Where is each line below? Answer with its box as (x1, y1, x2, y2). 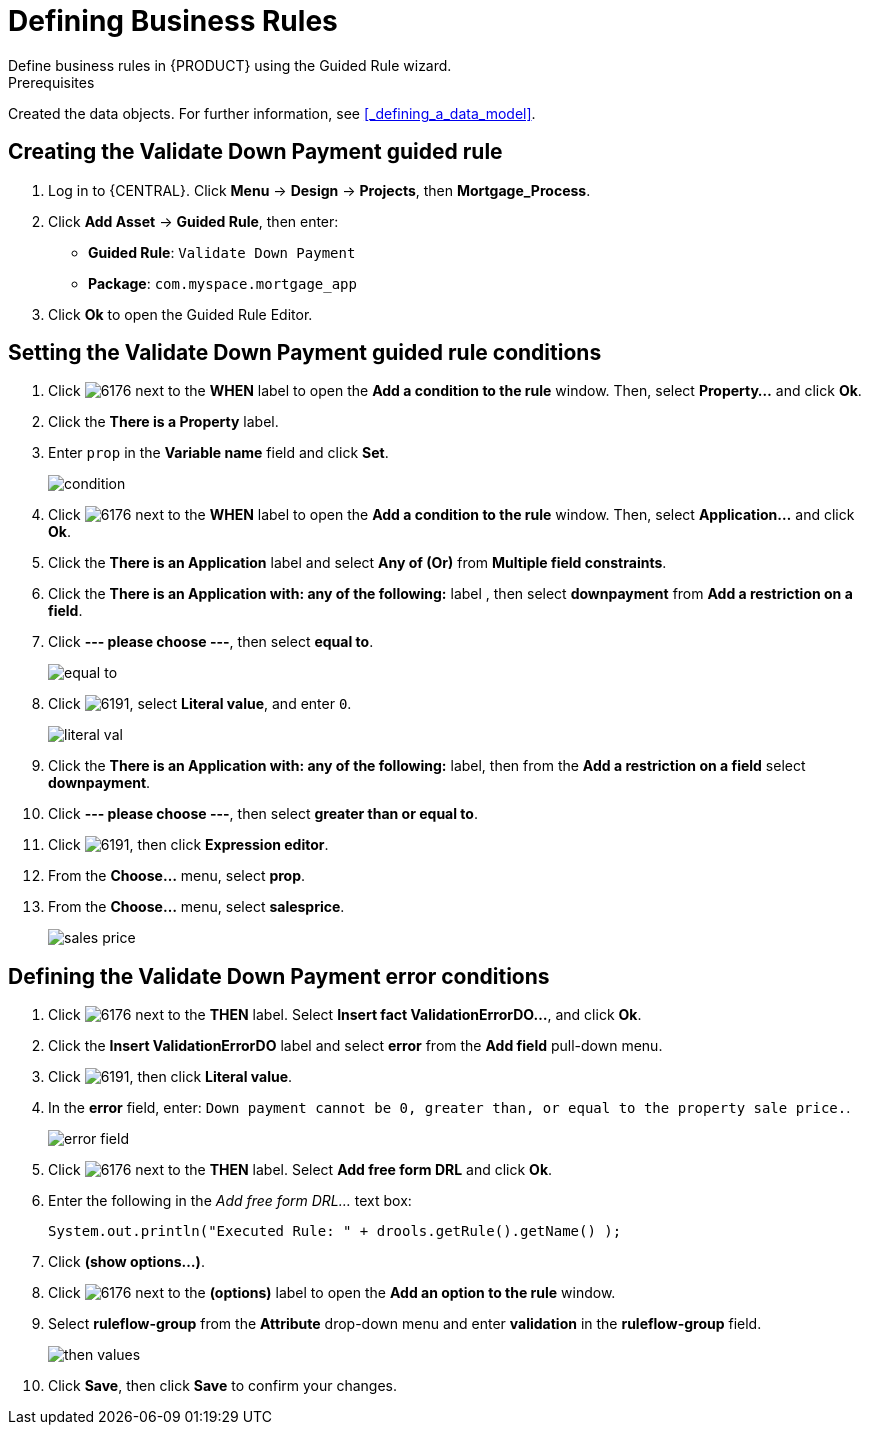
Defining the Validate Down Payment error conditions (8, 963, 550, 989)
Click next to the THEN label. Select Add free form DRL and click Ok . (48, 1161, 553, 1179)
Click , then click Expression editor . (48, 836, 329, 854)
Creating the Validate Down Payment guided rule (8, 139, 503, 165)
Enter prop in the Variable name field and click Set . (48, 444, 389, 462)
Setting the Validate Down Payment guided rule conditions (8, 340, 602, 366)
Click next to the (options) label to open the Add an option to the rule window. (48, 1284, 616, 1302)
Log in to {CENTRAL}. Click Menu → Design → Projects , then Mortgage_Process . (48, 181, 591, 199)
